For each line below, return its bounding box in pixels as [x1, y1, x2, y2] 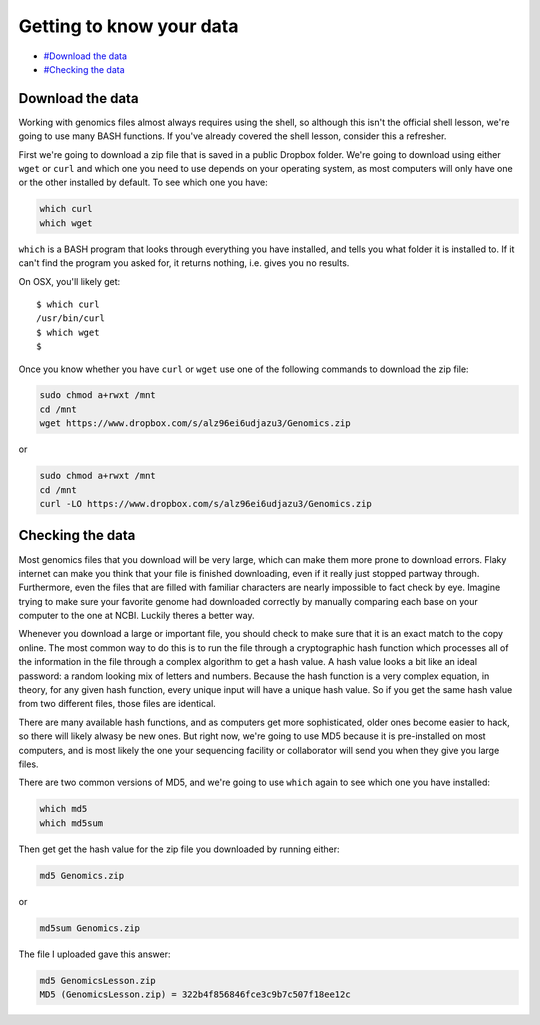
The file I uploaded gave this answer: [18, 948, 171, 960]
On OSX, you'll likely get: [18, 275, 121, 287]
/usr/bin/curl [36, 313, 105, 324]
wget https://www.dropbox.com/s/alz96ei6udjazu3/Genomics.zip [39, 418, 351, 429]
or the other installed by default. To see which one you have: [18, 176, 269, 189]
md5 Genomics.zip [39, 870, 125, 881]
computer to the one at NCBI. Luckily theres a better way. [18, 610, 255, 622]
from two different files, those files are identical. [18, 698, 217, 710]
